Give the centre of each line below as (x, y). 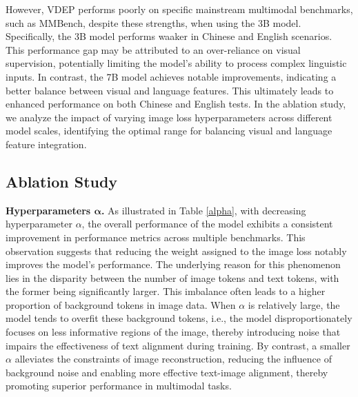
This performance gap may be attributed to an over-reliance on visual (153, 49)
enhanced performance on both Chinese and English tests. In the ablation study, (176, 104)
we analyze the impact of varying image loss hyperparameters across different (169, 117)
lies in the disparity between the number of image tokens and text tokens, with (172, 277)
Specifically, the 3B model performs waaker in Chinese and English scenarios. (169, 36)
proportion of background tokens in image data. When (121, 304)
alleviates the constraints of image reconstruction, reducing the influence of (173, 359)
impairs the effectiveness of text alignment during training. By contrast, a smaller (178, 345)
